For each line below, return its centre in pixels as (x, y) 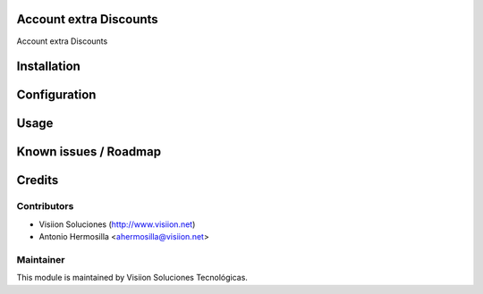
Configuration (56, 95)
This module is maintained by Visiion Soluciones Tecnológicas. (132, 278)
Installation (48, 67)
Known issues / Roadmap (89, 152)
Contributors (45, 206)
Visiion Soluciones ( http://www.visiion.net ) (117, 224)
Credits (38, 180)
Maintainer (41, 259)
